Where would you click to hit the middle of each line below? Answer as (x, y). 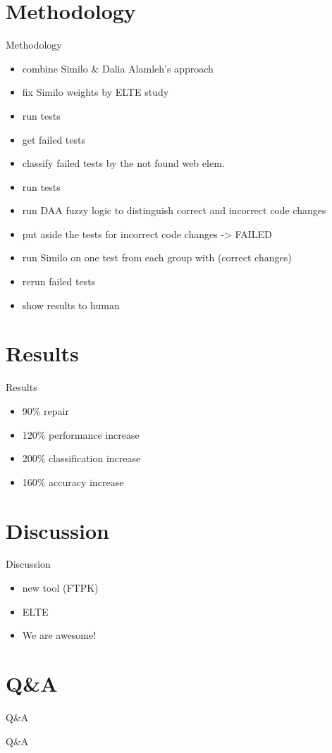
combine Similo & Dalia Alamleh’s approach (118, 68)
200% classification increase (81, 458)
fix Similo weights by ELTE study (96, 92)
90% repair (45, 410)
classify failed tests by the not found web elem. (123, 163)
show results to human (71, 305)
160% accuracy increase (73, 481)
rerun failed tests (59, 281)
